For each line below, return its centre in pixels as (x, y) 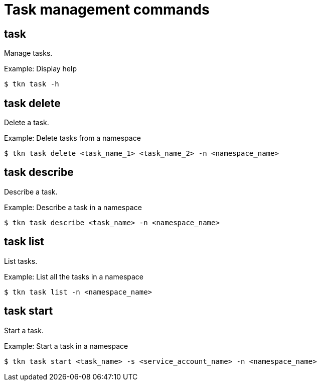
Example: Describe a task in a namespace (73, 207)
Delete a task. (27, 123)
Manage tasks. (28, 53)
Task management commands (107, 10)
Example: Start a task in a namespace (66, 346)
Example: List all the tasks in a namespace (74, 276)
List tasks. (21, 261)
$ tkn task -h (32, 84)
